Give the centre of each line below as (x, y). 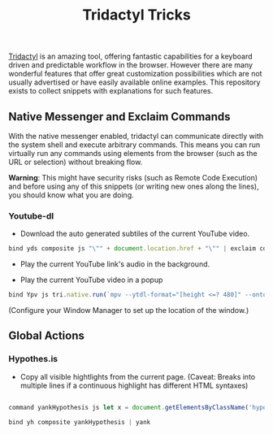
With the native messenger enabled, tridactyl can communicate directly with (136, 136)
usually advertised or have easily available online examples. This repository (134, 82)
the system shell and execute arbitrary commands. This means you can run (134, 145)
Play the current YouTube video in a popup (91, 280)
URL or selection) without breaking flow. (76, 162)
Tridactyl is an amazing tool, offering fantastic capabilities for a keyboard (131, 56)
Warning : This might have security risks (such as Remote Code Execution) (133, 178)
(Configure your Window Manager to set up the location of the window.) (129, 310)
